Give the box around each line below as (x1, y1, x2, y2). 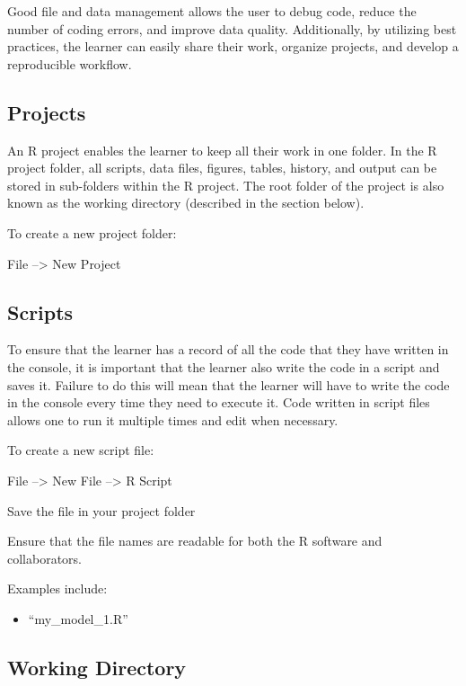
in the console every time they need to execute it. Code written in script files (7, 393, 430, 412)
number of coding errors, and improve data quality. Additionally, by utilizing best (7, 19, 457, 38)
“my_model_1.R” (28, 609, 128, 628)
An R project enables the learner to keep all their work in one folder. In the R (7, 140, 437, 159)
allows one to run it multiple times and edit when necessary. (7, 410, 339, 429)
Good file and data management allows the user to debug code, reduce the (7, 2, 417, 20)
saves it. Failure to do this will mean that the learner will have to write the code (7, 375, 450, 394)
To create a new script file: (7, 441, 154, 459)
